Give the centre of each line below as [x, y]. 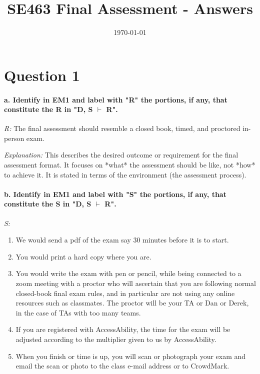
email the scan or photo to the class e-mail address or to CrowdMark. [122, 366]
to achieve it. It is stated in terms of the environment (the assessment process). [125, 174]
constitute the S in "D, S [48, 204]
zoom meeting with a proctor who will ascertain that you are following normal [136, 283]
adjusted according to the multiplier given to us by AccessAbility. [116, 339]
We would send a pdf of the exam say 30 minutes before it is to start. [122, 240]
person [14, 138]
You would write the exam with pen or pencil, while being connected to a [128, 273]
